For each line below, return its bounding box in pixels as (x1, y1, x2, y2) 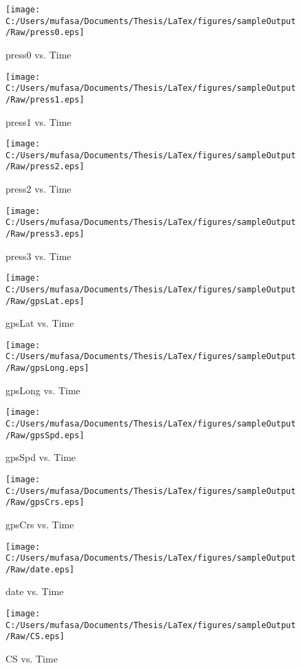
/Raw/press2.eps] (5, 162, 85, 172)
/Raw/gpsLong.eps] (5, 363, 89, 374)
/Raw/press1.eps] (5, 94, 85, 105)
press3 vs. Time (5, 248, 71, 263)
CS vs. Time (5, 651, 58, 666)
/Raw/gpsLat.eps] (5, 296, 85, 306)
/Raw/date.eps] (5, 564, 75, 574)
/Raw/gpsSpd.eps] (5, 430, 85, 440)
